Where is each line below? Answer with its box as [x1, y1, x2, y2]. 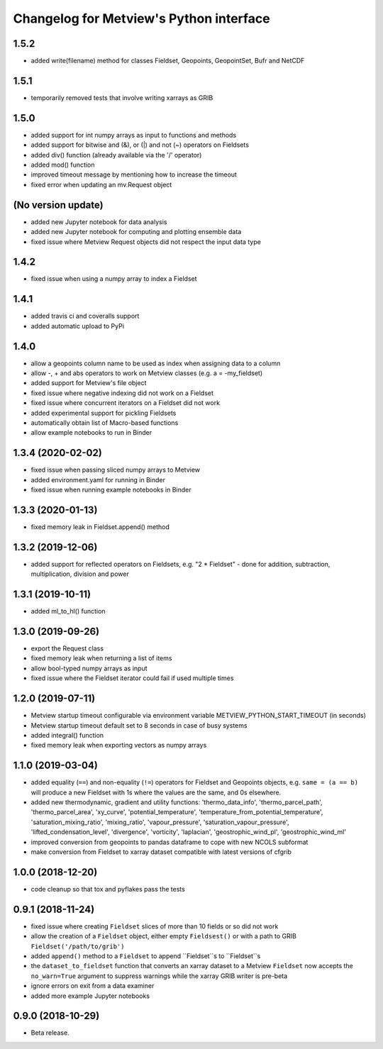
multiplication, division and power [30, 570, 129, 578]
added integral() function [30, 731, 104, 739]
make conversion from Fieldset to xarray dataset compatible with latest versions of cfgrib [30, 848, 292, 856]
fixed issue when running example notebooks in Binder [30, 486, 191, 494]
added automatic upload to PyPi [30, 321, 124, 330]
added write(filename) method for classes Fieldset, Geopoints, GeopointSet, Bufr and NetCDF [30, 57, 305, 65]
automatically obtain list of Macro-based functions [30, 418, 179, 427]
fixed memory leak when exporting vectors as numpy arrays [30, 741, 207, 750]
